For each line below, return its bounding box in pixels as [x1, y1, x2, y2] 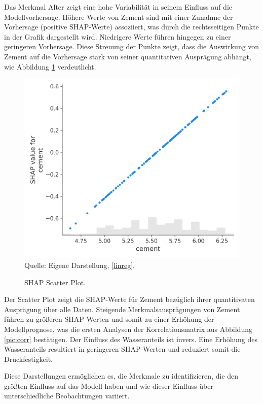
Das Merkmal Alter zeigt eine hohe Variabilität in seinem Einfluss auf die [4, 2, 232, 12]
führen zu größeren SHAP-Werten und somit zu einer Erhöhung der [4, 314, 214, 324]
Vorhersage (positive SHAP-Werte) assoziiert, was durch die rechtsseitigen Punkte [4, 21, 259, 32]
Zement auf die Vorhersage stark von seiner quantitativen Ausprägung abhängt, [4, 51, 251, 61]
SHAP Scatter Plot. [24, 277, 86, 287]
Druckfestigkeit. [4, 353, 53, 364]
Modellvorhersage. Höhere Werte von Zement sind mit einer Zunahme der [4, 11, 233, 22]
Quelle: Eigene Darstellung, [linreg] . [24, 259, 135, 270]
